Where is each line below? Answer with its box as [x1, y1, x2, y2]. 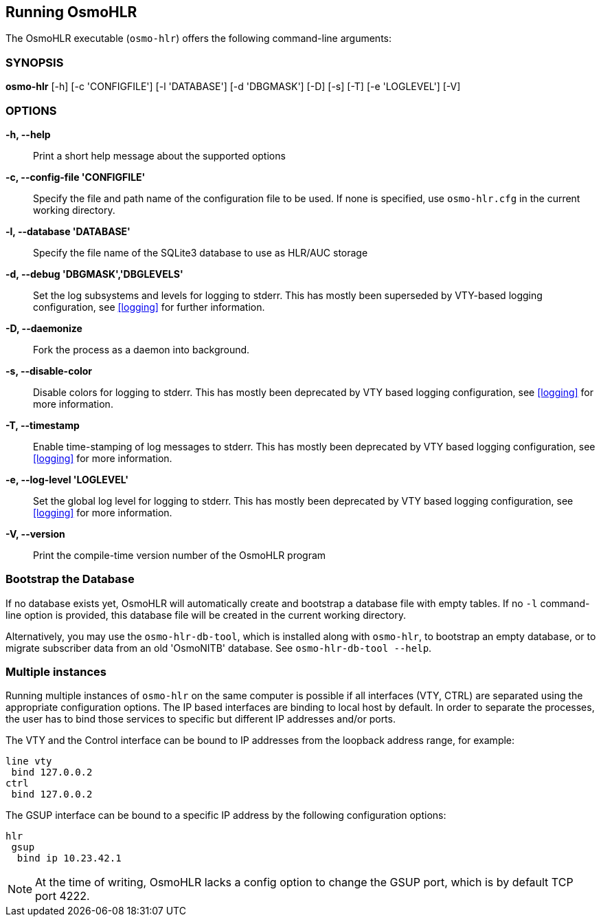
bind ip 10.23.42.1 [16, 853, 122, 864]
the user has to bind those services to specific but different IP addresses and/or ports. [5, 713, 396, 725]
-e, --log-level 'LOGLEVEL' [5, 473, 129, 485]
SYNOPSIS [5, 55, 64, 69]
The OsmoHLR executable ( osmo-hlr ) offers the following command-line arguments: [5, 32, 392, 45]
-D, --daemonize [5, 322, 82, 334]
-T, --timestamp [5, 419, 80, 431]
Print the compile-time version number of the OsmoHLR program [33, 549, 326, 561]
